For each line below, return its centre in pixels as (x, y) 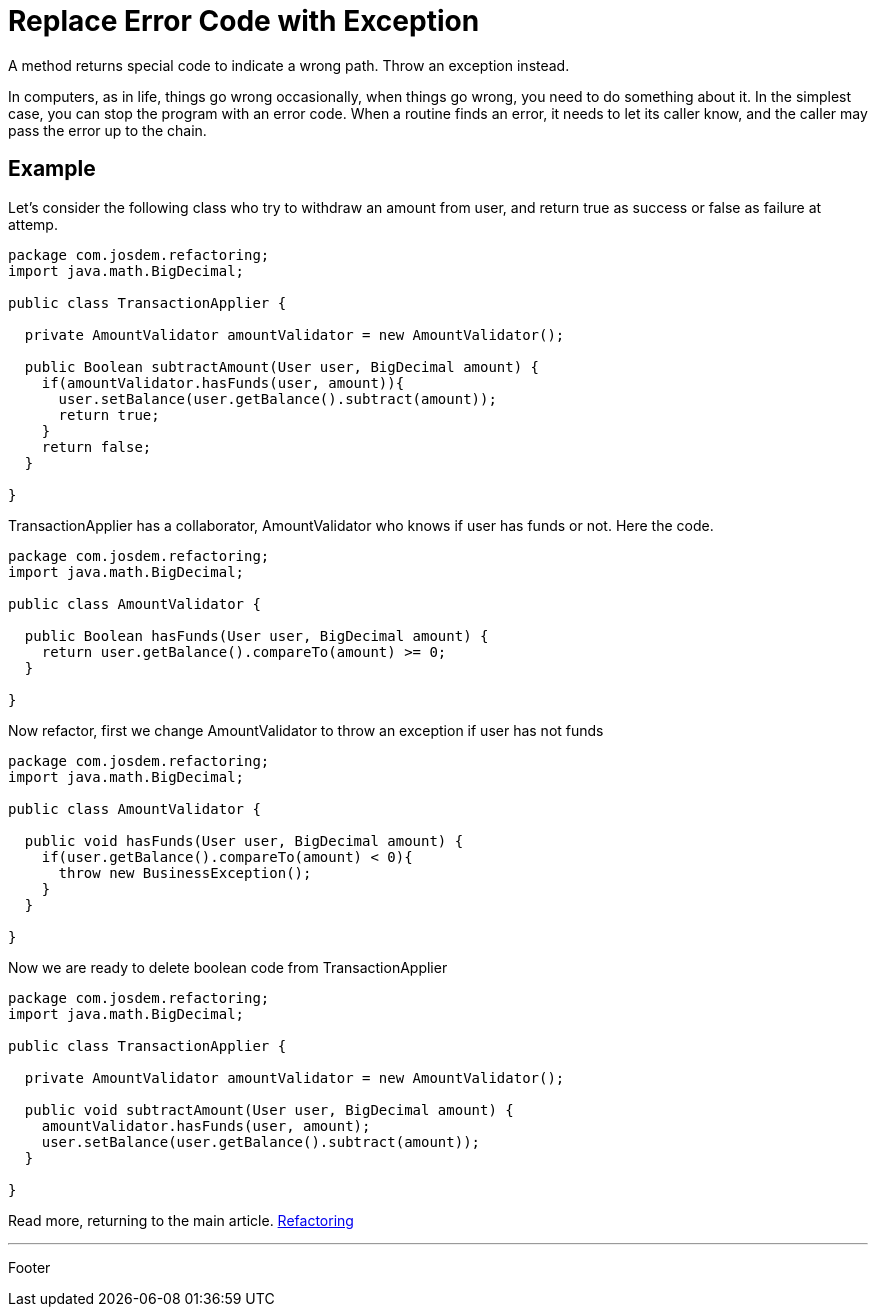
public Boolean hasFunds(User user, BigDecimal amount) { (256, 635)
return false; (96, 446)
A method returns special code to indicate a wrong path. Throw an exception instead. (289, 65)
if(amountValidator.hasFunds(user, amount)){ (223, 382)
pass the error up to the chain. (107, 130)
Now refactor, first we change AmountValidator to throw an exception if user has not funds (306, 730)
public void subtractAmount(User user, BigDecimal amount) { (269, 1109)
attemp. (33, 224)
